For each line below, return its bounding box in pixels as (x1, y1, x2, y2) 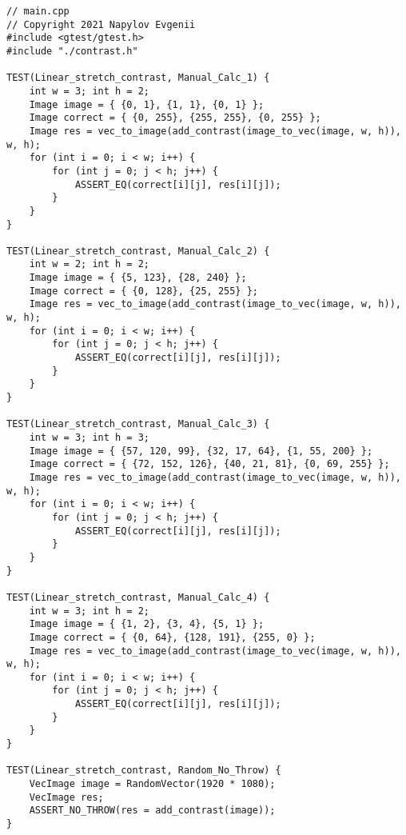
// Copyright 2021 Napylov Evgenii (6, 18, 196, 30)
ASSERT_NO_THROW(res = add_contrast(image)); (29, 805, 276, 817)
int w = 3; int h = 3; (29, 432, 149, 443)
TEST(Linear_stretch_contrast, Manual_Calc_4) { (6, 591, 270, 603)
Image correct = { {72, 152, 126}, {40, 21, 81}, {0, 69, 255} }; (29, 458, 390, 470)
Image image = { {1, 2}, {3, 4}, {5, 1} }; (29, 618, 265, 630)
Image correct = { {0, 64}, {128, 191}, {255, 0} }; (29, 631, 316, 643)
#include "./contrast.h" (6, 45, 138, 57)
